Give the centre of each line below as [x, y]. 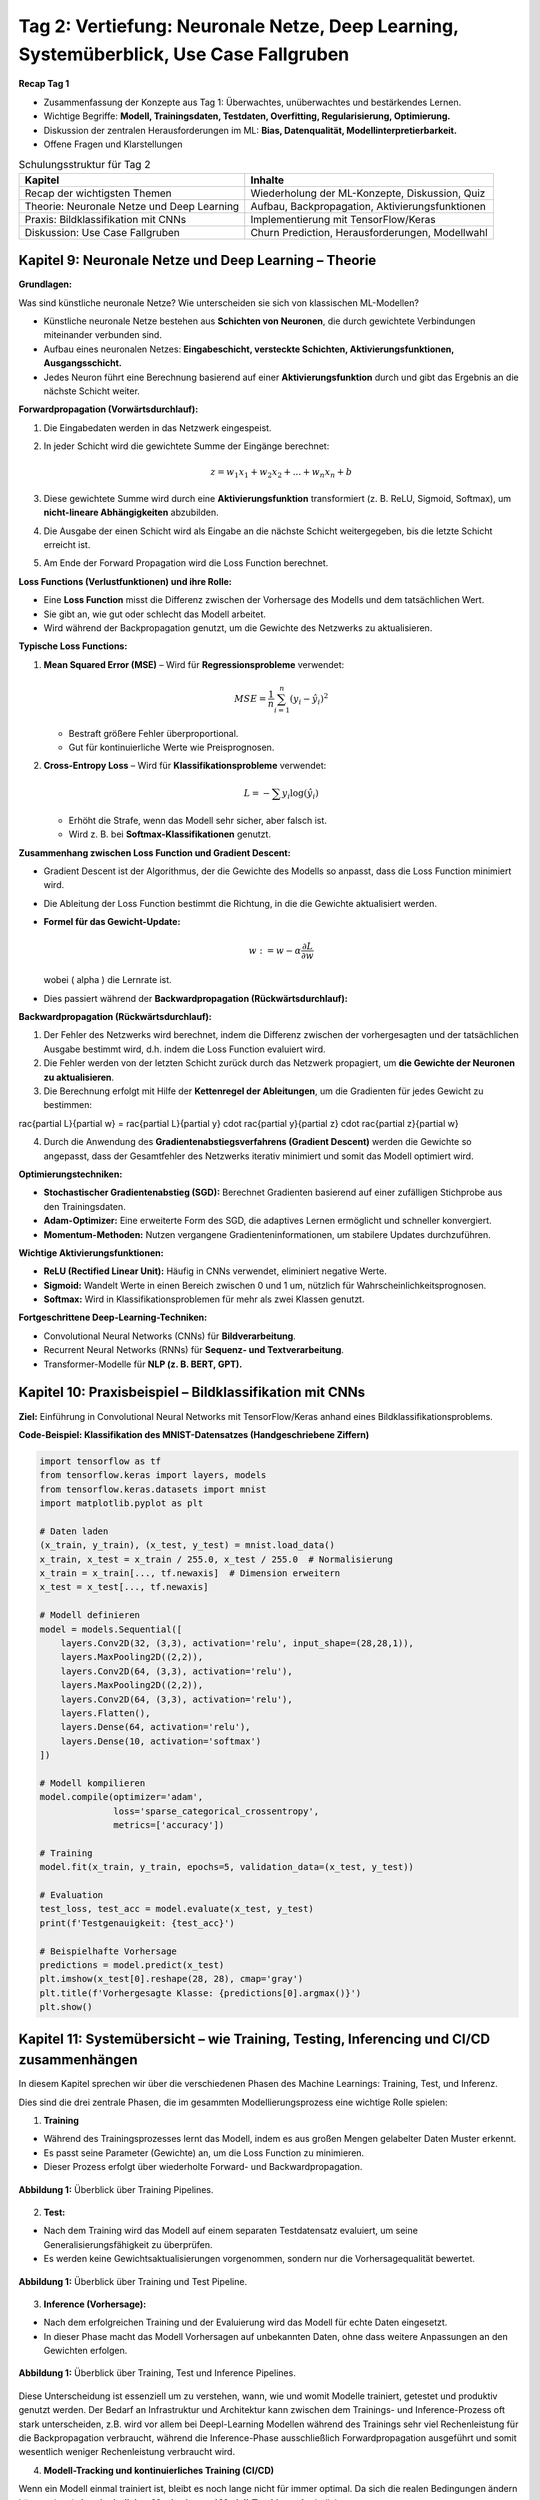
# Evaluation [71, 1895]
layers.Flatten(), [105, 1713]
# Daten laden [74, 1531]
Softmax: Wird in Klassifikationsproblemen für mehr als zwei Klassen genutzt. [204, 1299]
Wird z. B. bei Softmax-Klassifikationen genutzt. [170, 834]
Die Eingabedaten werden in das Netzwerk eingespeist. [157, 427]
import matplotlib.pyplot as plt [121, 1503]
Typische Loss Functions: [73, 646]
